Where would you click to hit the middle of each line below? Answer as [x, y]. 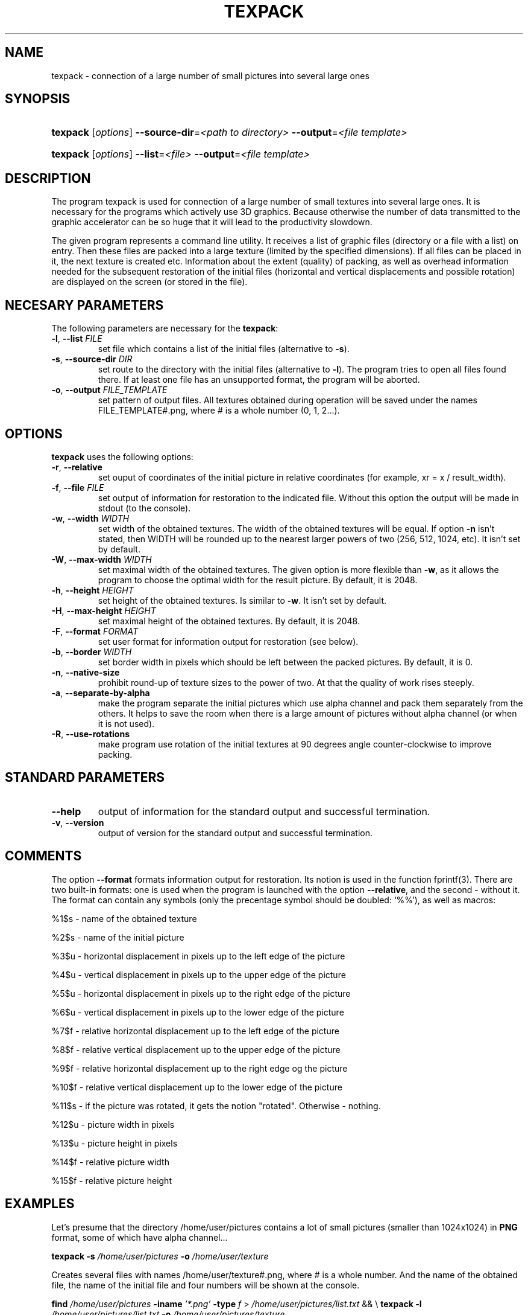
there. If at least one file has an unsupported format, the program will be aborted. [259, 380]
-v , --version [78, 822]
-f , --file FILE [78, 487]
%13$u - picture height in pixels [115, 1143]
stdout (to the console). [144, 508]
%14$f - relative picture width [110, 1162]
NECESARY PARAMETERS [84, 305]
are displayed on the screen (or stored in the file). [149, 282]
